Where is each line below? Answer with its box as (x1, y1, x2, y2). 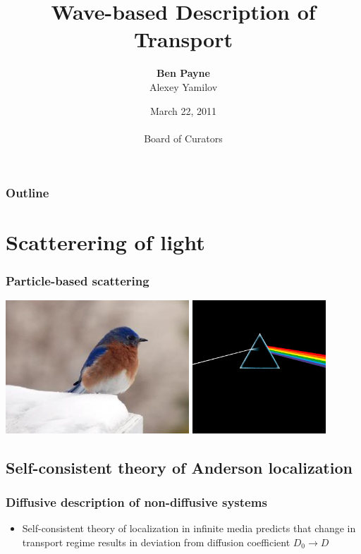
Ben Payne (157, 66, 210, 80)
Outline (6, 184, 49, 202)
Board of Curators (144, 130, 223, 145)
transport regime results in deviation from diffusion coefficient (22, 534, 290, 549)
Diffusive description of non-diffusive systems (6, 493, 267, 511)
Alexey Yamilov (149, 79, 218, 94)
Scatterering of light (6, 228, 205, 257)
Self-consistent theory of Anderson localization (6, 456, 353, 478)
